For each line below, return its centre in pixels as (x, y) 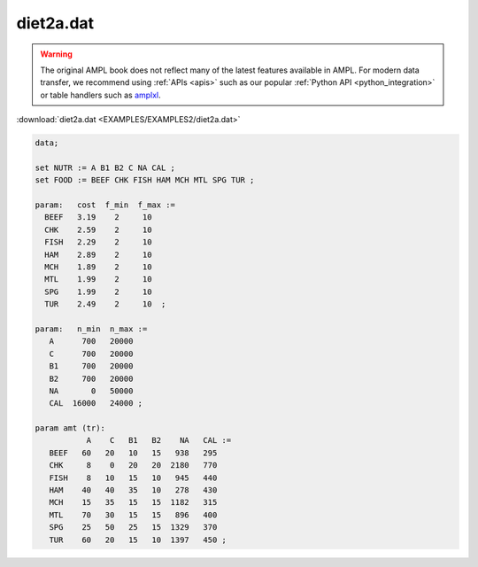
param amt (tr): (70, 428)
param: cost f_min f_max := (105, 205)
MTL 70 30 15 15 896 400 (133, 515)
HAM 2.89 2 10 (98, 254)
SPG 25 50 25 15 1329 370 (133, 528)
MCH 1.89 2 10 (98, 267)
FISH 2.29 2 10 (98, 242)
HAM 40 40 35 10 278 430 (133, 490)
